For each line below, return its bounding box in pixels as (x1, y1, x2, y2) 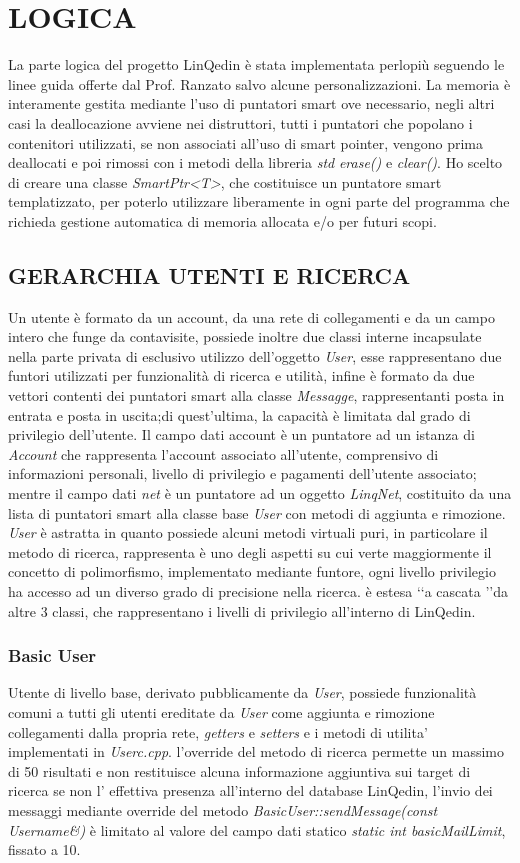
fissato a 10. (8, 839, 81, 860)
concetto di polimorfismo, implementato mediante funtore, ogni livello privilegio (8, 561, 496, 582)
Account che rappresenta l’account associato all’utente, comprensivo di (8, 443, 439, 464)
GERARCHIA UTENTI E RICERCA (8, 259, 411, 290)
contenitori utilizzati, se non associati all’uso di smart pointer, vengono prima (8, 132, 484, 153)
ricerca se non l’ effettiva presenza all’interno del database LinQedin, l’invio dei (8, 780, 493, 801)
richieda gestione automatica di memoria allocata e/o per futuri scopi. (8, 210, 437, 231)
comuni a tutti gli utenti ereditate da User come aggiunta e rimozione (8, 701, 435, 722)
